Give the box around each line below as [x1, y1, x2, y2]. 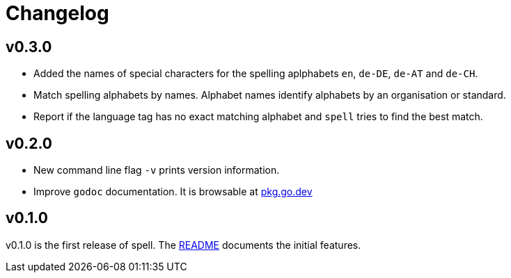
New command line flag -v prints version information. [33, 164, 280, 177]
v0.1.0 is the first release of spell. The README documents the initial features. [6, 238, 361, 251]
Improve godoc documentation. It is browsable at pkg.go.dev [33, 186, 313, 198]
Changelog [6, 1, 109, 25]
